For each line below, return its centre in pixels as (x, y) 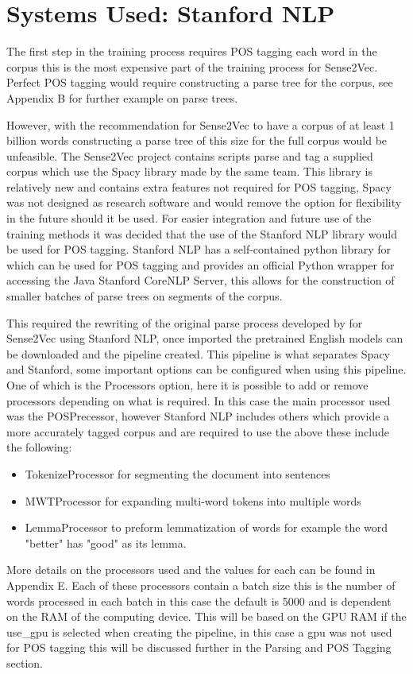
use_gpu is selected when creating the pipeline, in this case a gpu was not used (199, 631)
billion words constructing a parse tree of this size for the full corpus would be (197, 140)
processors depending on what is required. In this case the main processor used (199, 400)
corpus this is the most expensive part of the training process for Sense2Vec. (192, 66)
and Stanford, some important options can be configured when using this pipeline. (206, 369)
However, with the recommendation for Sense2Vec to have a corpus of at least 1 (201, 124)
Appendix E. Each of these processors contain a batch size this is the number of (201, 585)
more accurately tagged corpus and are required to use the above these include (198, 431)
